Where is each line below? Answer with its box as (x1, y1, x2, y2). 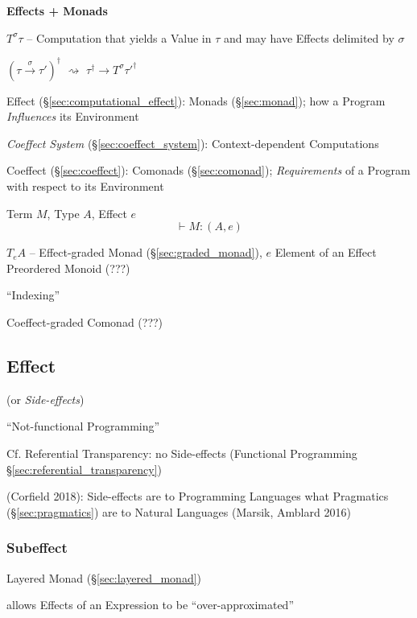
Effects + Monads (6, 2, 108, 19)
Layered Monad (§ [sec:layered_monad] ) (6, 569, 202, 586)
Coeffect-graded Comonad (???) (6, 314, 163, 331)
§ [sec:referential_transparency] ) (6, 460, 163, 477)
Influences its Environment (6, 108, 139, 125)
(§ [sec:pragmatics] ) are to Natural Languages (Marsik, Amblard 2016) (6, 503, 351, 520)
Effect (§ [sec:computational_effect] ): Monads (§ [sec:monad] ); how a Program (6, 92, 386, 109)
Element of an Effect (275, 244, 377, 261)
